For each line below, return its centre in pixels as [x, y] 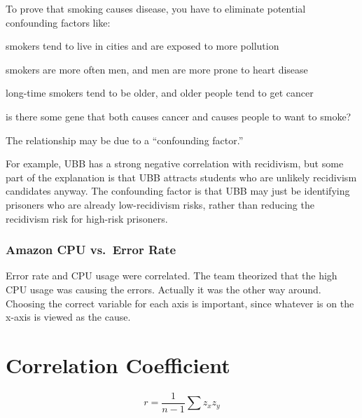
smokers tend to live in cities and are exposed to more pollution [142, 46]
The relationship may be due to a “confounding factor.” [125, 140]
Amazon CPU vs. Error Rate [91, 250]
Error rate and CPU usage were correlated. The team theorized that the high [172, 276]
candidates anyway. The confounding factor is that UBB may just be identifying [178, 191]
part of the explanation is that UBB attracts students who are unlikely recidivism [181, 177]
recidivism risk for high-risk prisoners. [87, 218]
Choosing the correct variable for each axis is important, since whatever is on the [180, 303]
